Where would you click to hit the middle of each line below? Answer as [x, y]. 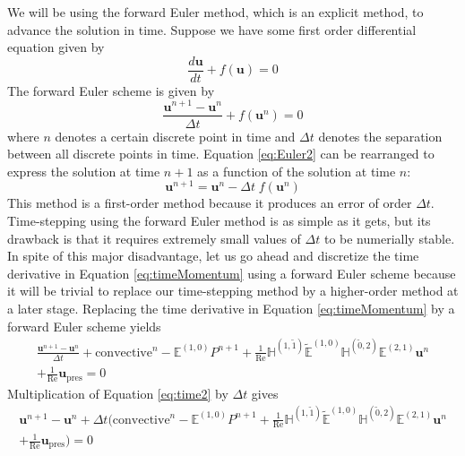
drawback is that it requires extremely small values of [154, 238]
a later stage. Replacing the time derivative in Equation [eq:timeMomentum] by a [231, 308]
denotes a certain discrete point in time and [175, 136]
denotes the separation [380, 136]
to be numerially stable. [389, 238]
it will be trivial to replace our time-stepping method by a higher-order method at [233, 291]
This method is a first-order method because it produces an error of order [210, 203]
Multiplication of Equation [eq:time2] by [118, 393]
